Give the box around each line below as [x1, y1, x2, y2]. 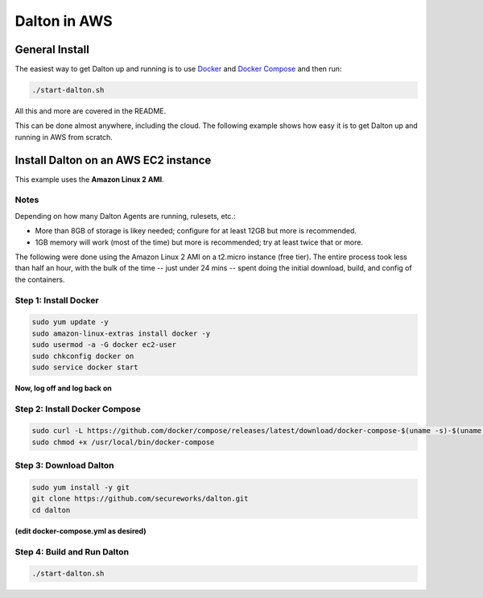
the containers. [14, 274, 65, 284]
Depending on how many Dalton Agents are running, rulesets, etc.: [14, 211, 236, 221]
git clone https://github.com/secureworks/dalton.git [31, 494, 249, 503]
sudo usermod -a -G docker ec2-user [31, 340, 177, 349]
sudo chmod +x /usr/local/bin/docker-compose [31, 437, 215, 447]
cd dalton [31, 505, 71, 514]
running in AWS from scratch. [14, 132, 113, 142]
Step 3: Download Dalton [14, 460, 114, 471]
